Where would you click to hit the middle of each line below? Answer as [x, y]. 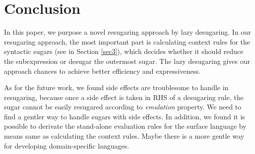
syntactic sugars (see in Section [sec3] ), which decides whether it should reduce [124, 51]
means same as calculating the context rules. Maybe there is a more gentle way [124, 136]
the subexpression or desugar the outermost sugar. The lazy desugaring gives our [127, 61]
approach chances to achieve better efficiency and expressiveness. [102, 71]
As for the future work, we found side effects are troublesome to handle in [116, 87]
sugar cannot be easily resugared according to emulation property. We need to [123, 107]
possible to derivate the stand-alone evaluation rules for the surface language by [125, 126]
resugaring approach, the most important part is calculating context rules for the [127, 41]
